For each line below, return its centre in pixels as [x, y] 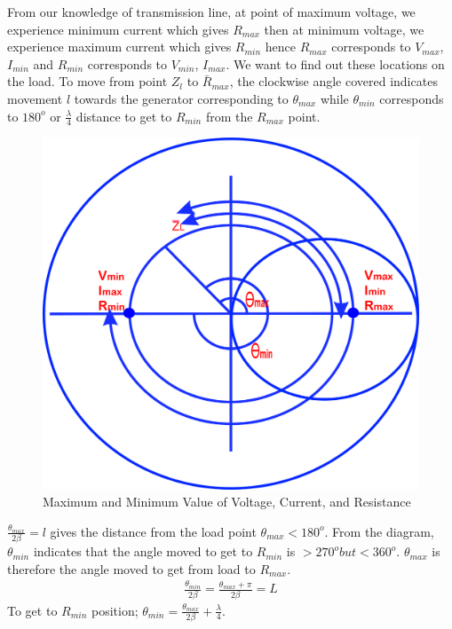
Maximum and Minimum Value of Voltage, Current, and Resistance [227, 502]
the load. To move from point [87, 81]
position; [115, 610]
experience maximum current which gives [119, 47]
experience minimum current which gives [118, 29]
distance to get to [124, 116]
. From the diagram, [379, 531]
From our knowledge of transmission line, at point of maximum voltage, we [211, 12]
